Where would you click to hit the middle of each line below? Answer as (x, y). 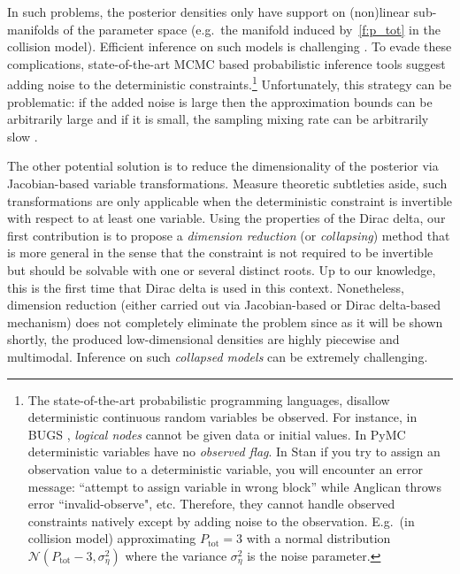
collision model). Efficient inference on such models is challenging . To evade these (230, 46)
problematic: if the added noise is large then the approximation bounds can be (220, 101)
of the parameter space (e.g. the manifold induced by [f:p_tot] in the (252, 29)
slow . (23, 136)
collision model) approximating (112, 538)
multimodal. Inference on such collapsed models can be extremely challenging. (218, 356)
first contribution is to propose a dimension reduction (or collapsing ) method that (229, 235)
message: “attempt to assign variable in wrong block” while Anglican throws (234, 486)
